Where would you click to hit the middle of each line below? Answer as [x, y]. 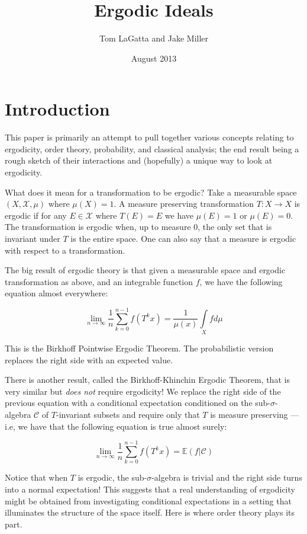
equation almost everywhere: [56, 293]
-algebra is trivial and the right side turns [227, 477]
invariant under [33, 238]
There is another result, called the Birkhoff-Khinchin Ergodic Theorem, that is [147, 380]
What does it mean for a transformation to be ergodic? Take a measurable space [151, 192]
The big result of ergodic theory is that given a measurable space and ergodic [145, 270]
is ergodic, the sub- [112, 477]
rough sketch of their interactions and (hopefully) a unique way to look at [139, 160]
